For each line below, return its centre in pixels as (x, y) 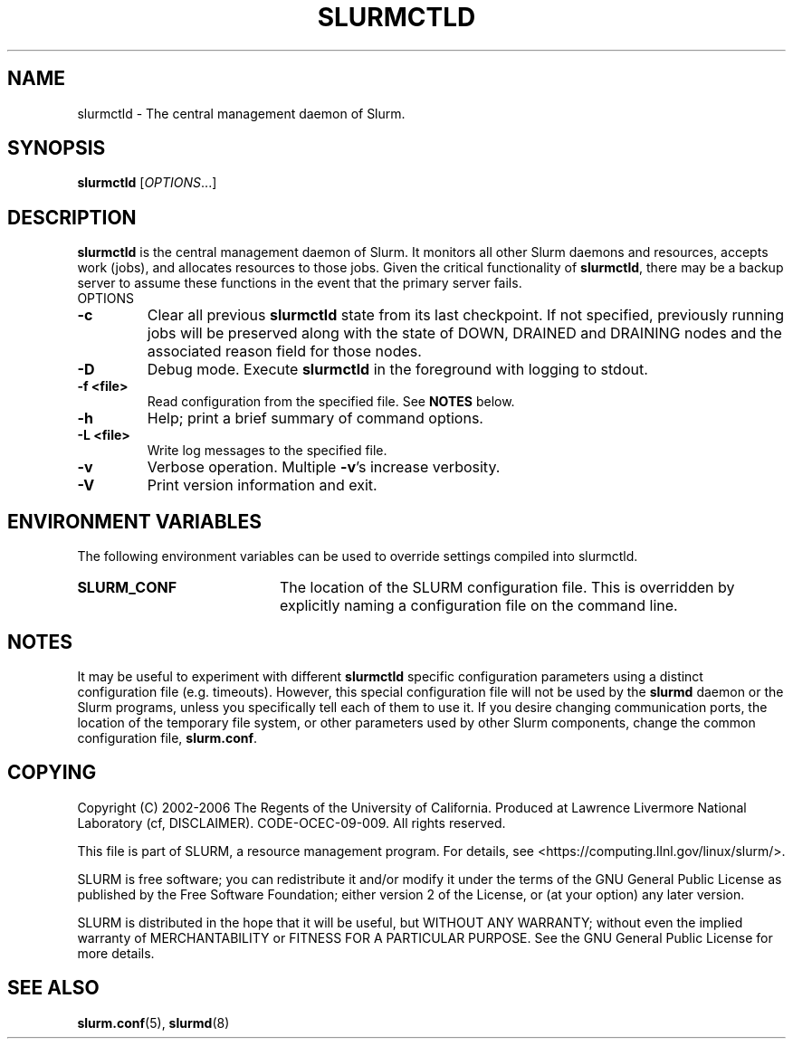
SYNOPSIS (57, 148)
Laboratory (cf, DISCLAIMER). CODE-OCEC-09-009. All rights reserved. (291, 823)
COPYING (52, 773)
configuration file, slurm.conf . (167, 737)
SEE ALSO (53, 988)
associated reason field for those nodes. (284, 352)
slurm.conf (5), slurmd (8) (153, 1022)
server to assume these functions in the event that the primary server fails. (300, 283)
